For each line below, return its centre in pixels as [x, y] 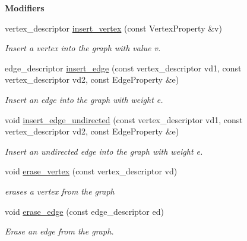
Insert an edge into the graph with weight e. [84, 99]
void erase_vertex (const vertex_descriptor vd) [91, 171]
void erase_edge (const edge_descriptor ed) [84, 211]
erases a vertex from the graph [60, 191]
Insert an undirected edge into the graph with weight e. [104, 151]
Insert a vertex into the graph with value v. [83, 48]
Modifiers [25, 8]
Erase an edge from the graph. [59, 231]
